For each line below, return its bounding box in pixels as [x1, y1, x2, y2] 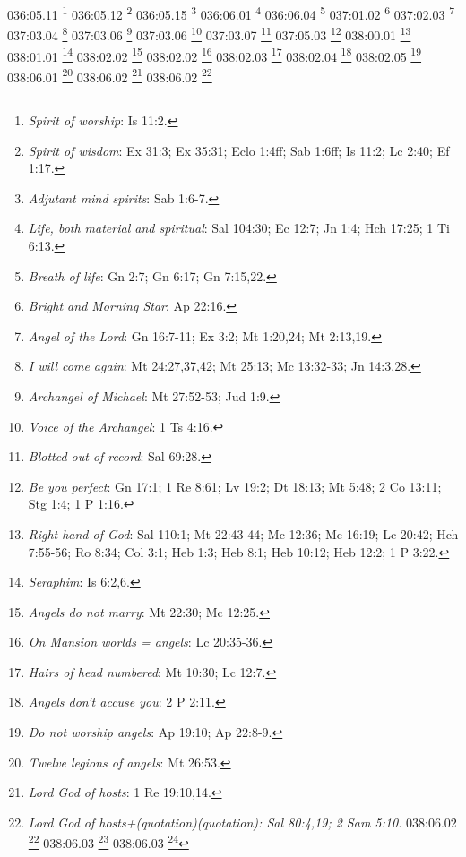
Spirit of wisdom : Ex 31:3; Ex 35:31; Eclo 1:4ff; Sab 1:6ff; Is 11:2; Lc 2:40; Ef [28, 141, 450, 159]
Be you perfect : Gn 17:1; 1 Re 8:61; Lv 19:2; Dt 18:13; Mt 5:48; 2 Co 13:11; [28, 476, 442, 495]
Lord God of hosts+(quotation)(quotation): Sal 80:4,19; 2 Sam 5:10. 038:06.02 [28, 812, 457, 831]
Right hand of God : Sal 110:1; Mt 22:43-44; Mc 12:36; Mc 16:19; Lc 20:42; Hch [28, 524, 459, 543]
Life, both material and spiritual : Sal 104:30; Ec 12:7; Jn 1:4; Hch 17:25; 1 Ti [28, 219, 450, 237]
